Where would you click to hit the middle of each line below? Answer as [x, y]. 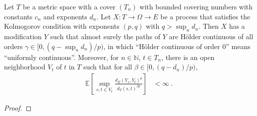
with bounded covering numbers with [196, 6]
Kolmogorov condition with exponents [62, 26]
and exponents [65, 16]
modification [23, 36]
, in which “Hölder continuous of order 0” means [177, 46]
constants [18, 16]
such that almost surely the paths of [105, 36]
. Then [209, 26]
